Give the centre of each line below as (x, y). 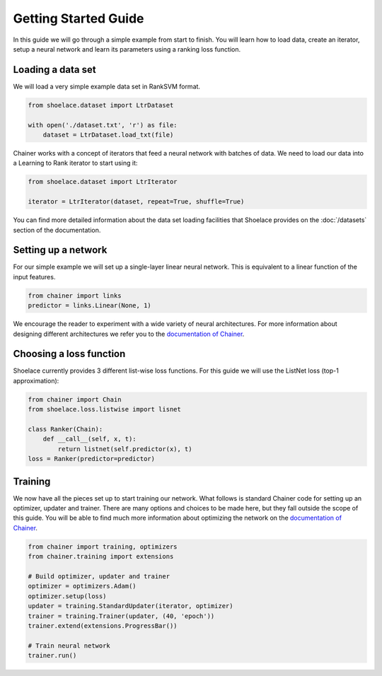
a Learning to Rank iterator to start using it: (75, 163)
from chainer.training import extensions (101, 556)
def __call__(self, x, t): (90, 439)
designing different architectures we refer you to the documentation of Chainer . (129, 334)
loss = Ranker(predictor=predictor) (92, 459)
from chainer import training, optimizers (103, 547)
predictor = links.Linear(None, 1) (89, 305)
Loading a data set (54, 70)
